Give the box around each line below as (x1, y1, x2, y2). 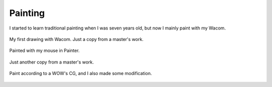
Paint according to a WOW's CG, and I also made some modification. (9, 70, 152, 76)
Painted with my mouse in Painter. (9, 47, 80, 53)
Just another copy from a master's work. (9, 59, 94, 65)
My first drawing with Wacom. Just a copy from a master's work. (9, 36, 144, 42)
